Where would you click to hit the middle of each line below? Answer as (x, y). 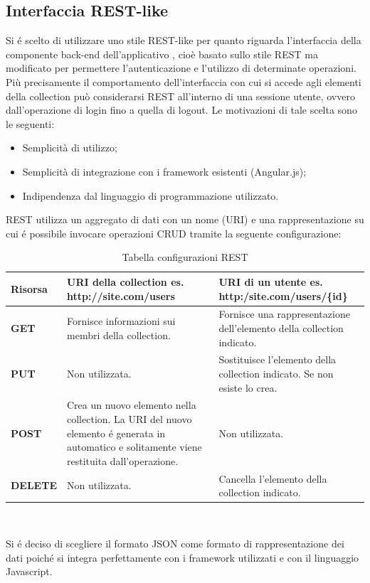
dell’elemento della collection (281, 327)
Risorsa (29, 288)
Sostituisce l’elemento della (277, 359)
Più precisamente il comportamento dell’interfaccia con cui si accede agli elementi (184, 81)
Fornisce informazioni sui (121, 321)
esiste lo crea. (248, 387)
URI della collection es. (126, 281)
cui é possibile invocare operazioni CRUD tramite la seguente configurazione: (174, 233)
